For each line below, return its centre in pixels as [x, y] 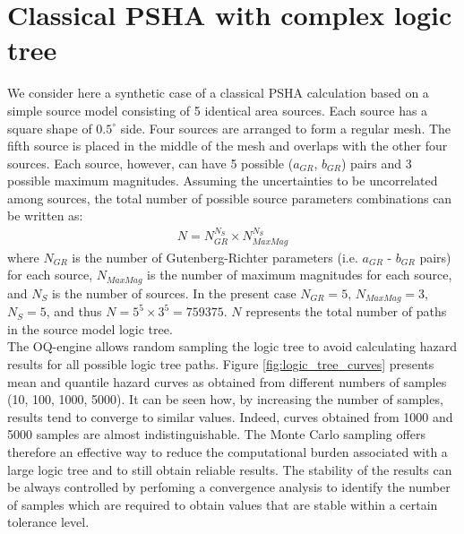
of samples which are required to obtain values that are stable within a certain [223, 504]
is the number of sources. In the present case [174, 293]
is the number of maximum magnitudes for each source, [300, 275]
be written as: [45, 215]
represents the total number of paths [346, 311]
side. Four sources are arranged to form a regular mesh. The [286, 128]
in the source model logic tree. [90, 328]
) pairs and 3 [376, 163]
